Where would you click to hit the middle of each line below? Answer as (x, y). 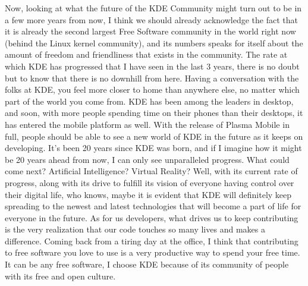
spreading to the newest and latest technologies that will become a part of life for (153, 206)
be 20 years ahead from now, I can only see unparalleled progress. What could (147, 159)
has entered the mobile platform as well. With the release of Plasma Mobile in (147, 124)
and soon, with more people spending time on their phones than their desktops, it (154, 113)
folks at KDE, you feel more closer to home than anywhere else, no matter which (152, 89)
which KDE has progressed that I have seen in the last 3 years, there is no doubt (152, 66)
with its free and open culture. (60, 276)
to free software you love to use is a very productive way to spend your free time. (153, 252)
